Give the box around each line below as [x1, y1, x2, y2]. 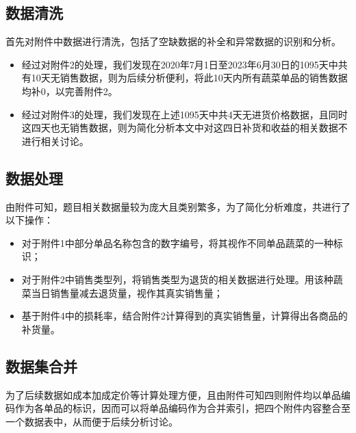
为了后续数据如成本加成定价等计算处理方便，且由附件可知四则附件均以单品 [5, 387, 341, 402]
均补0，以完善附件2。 [21, 83, 118, 98]
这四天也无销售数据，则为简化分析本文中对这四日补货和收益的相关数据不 [21, 120, 348, 135]
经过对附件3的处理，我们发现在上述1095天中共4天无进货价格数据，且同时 [21, 107, 348, 121]
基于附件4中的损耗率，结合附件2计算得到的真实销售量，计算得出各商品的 [21, 309, 348, 323]
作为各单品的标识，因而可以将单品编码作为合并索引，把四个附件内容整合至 [14, 401, 351, 415]
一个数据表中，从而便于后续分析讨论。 [5, 414, 178, 428]
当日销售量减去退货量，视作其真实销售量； [31, 285, 223, 300]
